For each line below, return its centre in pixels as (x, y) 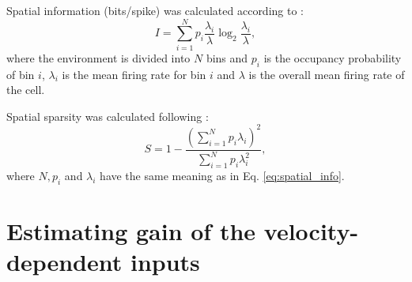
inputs (165, 262)
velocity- (311, 230)
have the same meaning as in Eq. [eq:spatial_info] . (222, 175)
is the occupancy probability (333, 57)
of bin (21, 74)
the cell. (26, 90)
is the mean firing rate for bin (134, 74)
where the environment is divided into (98, 57)
